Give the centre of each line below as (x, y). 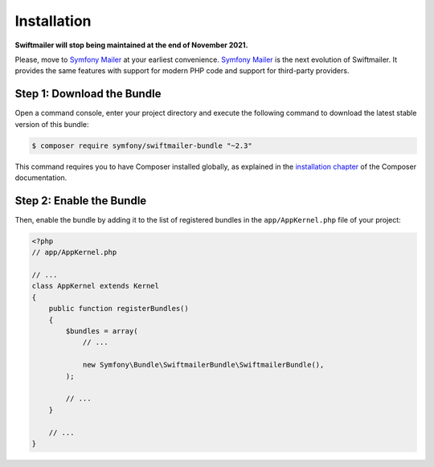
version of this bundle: (52, 124)
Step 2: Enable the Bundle (81, 201)
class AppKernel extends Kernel (96, 286)
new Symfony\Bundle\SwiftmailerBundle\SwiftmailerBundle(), (203, 365)
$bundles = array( (102, 331)
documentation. (41, 178)
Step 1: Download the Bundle (88, 94)
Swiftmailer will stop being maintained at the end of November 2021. (131, 45)
